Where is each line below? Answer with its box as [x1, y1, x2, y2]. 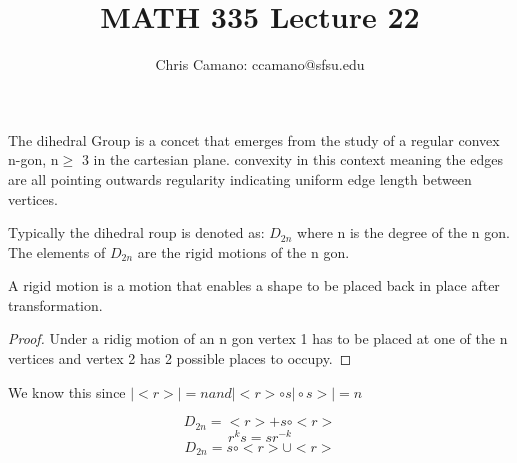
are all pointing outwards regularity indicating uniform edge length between [8, 168, 472, 189]
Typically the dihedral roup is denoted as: [8, 222, 265, 243]
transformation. [8, 294, 103, 315]
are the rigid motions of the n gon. [137, 241, 350, 262]
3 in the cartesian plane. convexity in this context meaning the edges [81, 149, 503, 170]
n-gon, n [8, 149, 59, 170]
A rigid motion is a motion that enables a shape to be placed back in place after [8, 275, 500, 296]
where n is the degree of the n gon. [297, 222, 510, 243]
